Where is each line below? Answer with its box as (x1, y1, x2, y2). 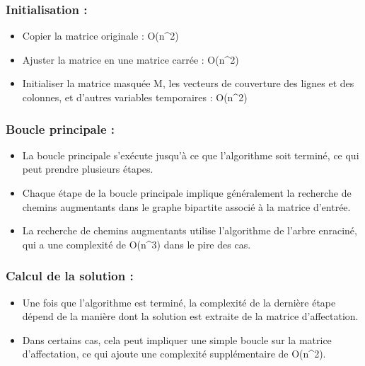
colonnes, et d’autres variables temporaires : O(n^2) (22, 90, 248, 104)
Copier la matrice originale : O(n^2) (22, 28, 179, 43)
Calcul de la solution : (6, 267, 134, 285)
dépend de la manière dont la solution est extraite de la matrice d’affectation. (22, 309, 359, 324)
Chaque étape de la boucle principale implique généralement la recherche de (22, 185, 352, 200)
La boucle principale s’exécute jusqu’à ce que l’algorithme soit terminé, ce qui (22, 147, 359, 162)
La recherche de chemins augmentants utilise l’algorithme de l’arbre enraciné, (22, 223, 357, 238)
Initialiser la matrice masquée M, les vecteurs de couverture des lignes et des (22, 76, 354, 91)
